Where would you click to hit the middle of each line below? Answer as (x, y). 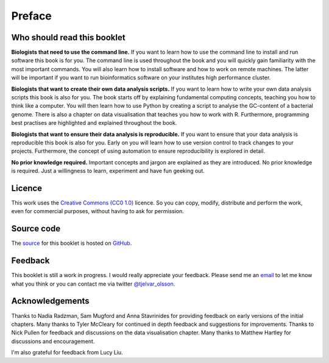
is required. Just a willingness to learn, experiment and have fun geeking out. (108, 171)
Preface (31, 16)
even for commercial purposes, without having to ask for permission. (97, 211)
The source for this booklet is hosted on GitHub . (72, 243)
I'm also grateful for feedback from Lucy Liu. (67, 353)
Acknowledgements (50, 301)
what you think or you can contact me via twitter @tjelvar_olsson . (93, 284)
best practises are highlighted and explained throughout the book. (94, 123)
